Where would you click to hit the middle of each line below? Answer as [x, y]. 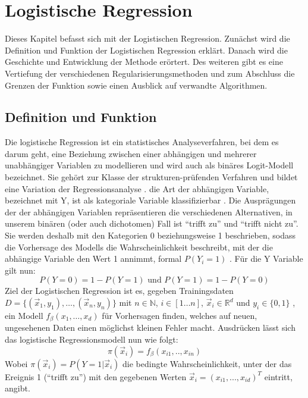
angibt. [18, 388]
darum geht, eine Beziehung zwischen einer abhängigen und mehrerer [131, 153]
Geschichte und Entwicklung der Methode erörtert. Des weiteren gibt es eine [144, 62]
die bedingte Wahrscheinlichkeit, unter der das [207, 363]
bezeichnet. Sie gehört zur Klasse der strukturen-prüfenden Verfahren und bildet [151, 177]
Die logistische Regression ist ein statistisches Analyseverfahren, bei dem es [142, 142]
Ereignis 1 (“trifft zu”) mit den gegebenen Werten [96, 376]
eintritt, [278, 376]
